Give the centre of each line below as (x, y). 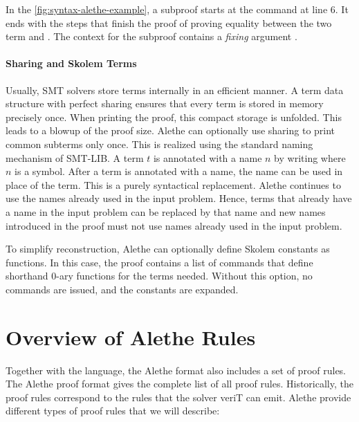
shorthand (27, 276)
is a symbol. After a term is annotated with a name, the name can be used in (179, 171)
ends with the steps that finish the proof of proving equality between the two (169, 22)
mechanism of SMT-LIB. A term (75, 157)
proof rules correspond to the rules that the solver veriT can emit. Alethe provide (178, 397)
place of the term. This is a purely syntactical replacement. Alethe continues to (173, 184)
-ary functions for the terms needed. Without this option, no (184, 276)
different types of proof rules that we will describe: (113, 411)
